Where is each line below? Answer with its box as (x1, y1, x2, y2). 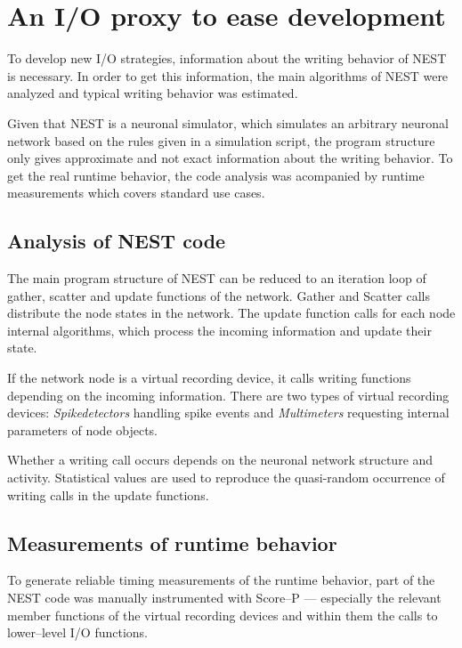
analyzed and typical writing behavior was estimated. (7, 84, 298, 102)
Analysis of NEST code (7, 227, 226, 255)
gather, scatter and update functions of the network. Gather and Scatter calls (7, 286, 430, 304)
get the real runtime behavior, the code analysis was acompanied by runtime (7, 166, 425, 184)
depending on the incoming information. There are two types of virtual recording (7, 385, 450, 404)
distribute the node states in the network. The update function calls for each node (7, 304, 456, 322)
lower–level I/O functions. (7, 623, 149, 642)
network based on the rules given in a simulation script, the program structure (7, 131, 435, 150)
